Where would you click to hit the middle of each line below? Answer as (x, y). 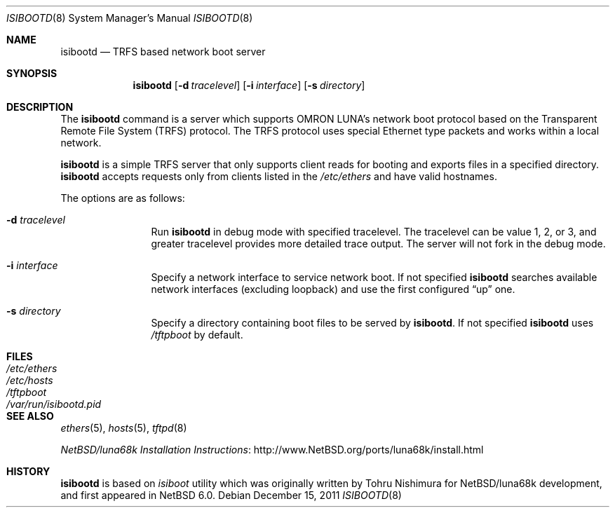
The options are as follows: (123, 198)
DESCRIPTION (40, 107)
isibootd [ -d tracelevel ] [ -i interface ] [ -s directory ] (249, 85)
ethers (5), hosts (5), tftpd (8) (124, 428)
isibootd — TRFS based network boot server (163, 52)
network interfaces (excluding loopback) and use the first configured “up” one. (333, 289)
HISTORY (28, 471)
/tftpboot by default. (197, 335)
